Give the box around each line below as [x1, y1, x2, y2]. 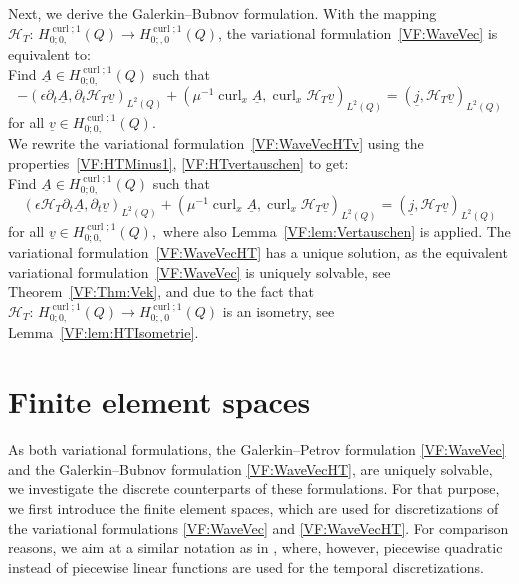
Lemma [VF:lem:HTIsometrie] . [8, 322, 199, 343]
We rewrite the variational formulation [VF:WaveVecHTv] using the [8, 133, 424, 154]
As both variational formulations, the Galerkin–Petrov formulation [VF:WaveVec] [8, 439, 506, 460]
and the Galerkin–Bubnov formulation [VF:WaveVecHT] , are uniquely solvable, [8, 458, 493, 479]
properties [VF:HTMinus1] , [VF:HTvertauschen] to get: [8, 152, 349, 173]
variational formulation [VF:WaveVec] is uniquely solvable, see [8, 261, 391, 282]
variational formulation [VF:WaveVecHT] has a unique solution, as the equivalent [8, 242, 508, 263]
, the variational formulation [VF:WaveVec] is [218, 22, 498, 43]
